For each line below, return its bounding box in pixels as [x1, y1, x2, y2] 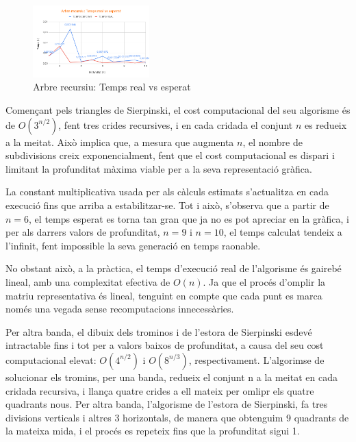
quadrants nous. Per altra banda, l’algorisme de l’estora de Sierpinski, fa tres [5, 397, 328, 411]
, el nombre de [242, 134, 303, 149]
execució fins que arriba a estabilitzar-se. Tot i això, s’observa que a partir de [5, 198, 329, 212]
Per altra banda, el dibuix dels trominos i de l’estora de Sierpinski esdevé [5, 324, 312, 339]
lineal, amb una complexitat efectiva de [5, 274, 170, 288]
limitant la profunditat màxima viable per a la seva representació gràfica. [5, 161, 312, 175]
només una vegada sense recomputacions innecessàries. [5, 302, 234, 316]
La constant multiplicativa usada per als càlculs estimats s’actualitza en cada [5, 184, 329, 199]
